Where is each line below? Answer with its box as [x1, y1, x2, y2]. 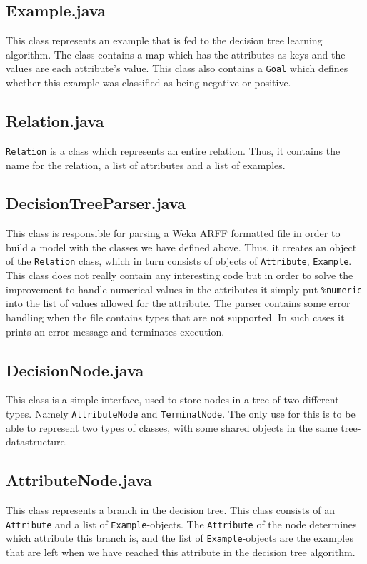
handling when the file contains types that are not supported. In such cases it [6, 309, 345, 324]
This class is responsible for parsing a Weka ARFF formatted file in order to [6, 226, 341, 241]
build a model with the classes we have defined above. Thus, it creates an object [6, 239, 357, 254]
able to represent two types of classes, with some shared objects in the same [6, 420, 338, 435]
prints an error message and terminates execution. [6, 323, 225, 338]
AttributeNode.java [6, 469, 152, 491]
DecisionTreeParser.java [6, 192, 186, 214]
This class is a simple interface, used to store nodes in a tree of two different [6, 392, 339, 407]
